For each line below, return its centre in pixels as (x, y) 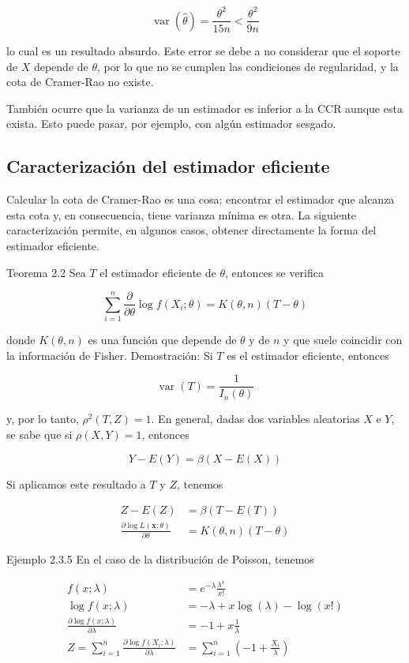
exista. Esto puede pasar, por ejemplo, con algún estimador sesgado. (171, 124)
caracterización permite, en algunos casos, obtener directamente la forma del (191, 230)
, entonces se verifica (274, 272)
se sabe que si (39, 435)
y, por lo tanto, (43, 419)
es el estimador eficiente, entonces (308, 355)
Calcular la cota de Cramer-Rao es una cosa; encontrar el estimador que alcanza (201, 199)
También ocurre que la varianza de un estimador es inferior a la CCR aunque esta (204, 108)
